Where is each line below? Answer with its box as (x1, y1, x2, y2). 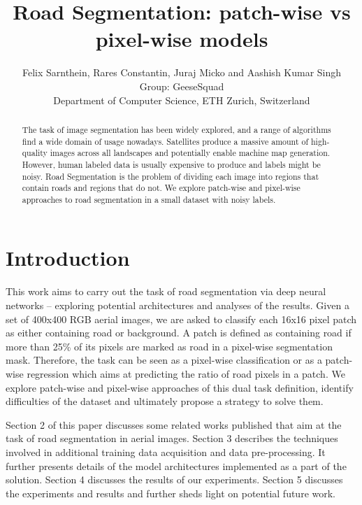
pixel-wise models (95, 24, 268, 53)
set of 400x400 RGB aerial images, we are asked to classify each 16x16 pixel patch (6, 311, 357, 326)
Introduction (6, 243, 130, 272)
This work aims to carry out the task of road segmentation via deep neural (6, 284, 326, 299)
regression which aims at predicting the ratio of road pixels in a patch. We (27, 366, 345, 380)
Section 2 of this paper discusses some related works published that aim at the (6, 417, 342, 432)
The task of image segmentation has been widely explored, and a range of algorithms (22, 123, 331, 135)
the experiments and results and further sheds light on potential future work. (6, 485, 335, 500)
